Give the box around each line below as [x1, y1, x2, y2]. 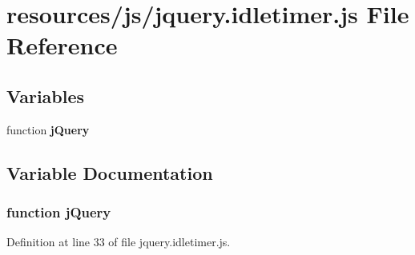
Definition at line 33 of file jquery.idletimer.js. [6, 233, 231, 250]
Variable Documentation [6, 160, 213, 185]
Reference [6, 29, 118, 62]
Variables [6, 83, 85, 108]
